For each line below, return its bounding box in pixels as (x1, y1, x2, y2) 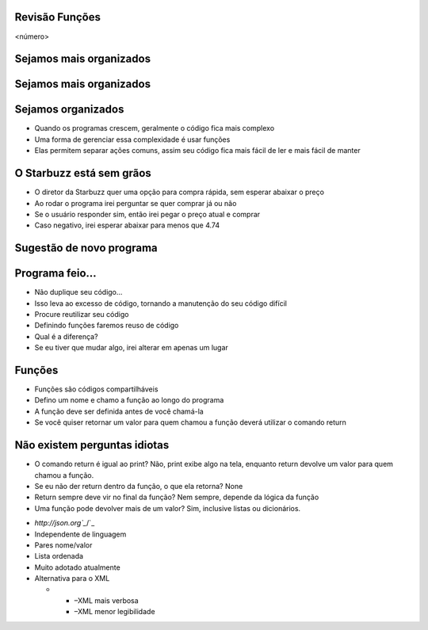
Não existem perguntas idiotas (14, 438, 170, 452)
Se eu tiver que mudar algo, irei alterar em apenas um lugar (34, 343, 229, 353)
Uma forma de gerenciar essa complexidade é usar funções (34, 135, 231, 144)
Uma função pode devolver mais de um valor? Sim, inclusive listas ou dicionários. (34, 503, 301, 513)
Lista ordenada (34, 552, 83, 561)
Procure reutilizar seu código (34, 310, 129, 319)
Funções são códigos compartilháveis (34, 384, 159, 394)
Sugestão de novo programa (14, 242, 158, 255)
